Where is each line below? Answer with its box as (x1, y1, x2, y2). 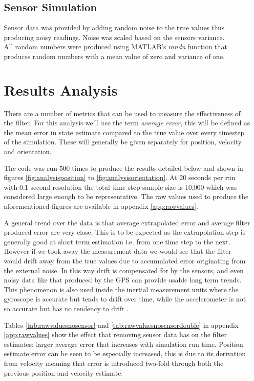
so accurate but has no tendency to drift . (4, 303, 129, 313)
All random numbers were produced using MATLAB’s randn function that (4, 41, 227, 52)
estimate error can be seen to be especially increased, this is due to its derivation (4, 348, 246, 359)
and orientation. (4, 146, 52, 157)
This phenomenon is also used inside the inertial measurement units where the (4, 284, 239, 294)
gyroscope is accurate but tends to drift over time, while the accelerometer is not (4, 294, 246, 304)
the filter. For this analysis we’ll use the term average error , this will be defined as (4, 118, 250, 128)
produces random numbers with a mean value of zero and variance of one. (4, 51, 225, 61)
